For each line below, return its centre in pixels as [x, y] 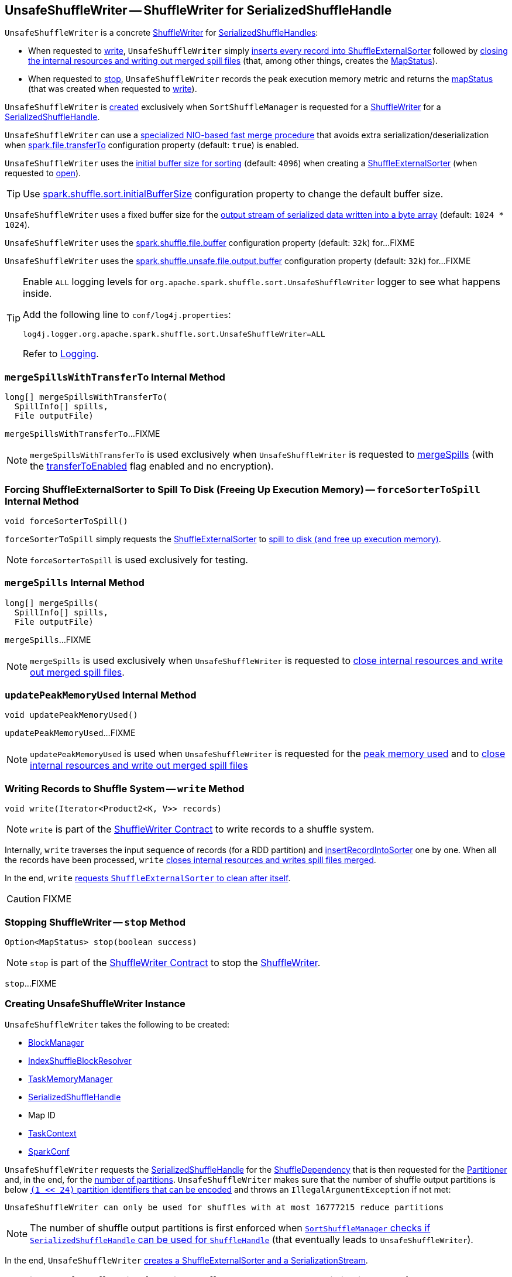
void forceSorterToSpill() [66, 521]
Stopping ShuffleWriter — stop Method [95, 922]
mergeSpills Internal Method [75, 583]
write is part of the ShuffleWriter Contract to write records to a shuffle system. [202, 829]
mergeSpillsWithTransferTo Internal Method [115, 377]
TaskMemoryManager [71, 1079]
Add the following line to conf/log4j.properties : [127, 315]
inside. [37, 294]
